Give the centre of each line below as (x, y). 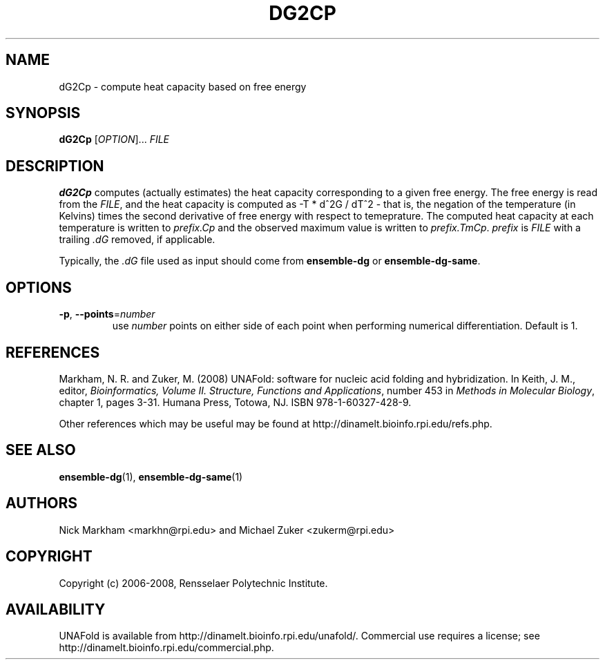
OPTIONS (39, 287)
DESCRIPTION (55, 166)
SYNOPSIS (43, 113)
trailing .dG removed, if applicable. (137, 240)
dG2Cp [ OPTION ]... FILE (114, 139)
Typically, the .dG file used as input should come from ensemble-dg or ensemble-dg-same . (270, 261)
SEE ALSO (41, 450)
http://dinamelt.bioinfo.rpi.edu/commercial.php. (166, 648)
